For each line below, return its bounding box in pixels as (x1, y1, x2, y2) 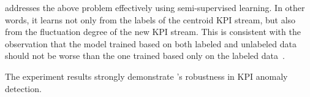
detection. (5, 82, 42, 95)
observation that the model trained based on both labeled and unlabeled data (5, 37, 297, 50)
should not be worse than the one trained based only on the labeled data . (5, 49, 285, 62)
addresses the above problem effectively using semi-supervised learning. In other (5, 1, 305, 14)
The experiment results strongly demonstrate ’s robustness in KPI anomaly (5, 69, 288, 82)
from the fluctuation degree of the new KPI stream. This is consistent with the (5, 25, 301, 38)
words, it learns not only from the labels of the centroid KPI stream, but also (5, 13, 296, 26)
